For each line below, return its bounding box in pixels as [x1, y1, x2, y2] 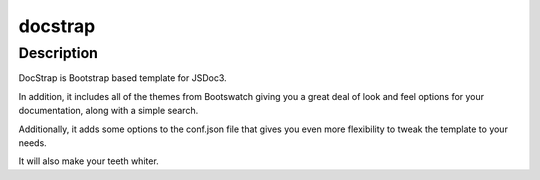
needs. [18, 136, 47, 149]
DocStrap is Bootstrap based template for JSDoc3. [18, 72, 227, 84]
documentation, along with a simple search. [18, 105, 199, 117]
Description [18, 44, 99, 62]
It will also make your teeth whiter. [18, 155, 159, 167]
